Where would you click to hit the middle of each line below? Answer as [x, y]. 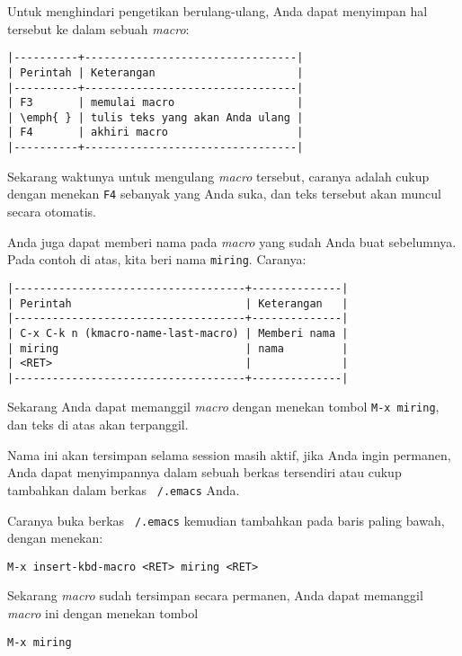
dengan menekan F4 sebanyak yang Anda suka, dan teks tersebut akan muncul [224, 194]
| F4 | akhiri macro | [155, 133]
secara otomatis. [52, 212]
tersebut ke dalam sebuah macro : [98, 28]
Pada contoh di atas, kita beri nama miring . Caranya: [157, 259]
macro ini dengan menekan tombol [103, 613]
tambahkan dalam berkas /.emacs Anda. [124, 489]
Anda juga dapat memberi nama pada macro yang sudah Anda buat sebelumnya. [232, 241]
